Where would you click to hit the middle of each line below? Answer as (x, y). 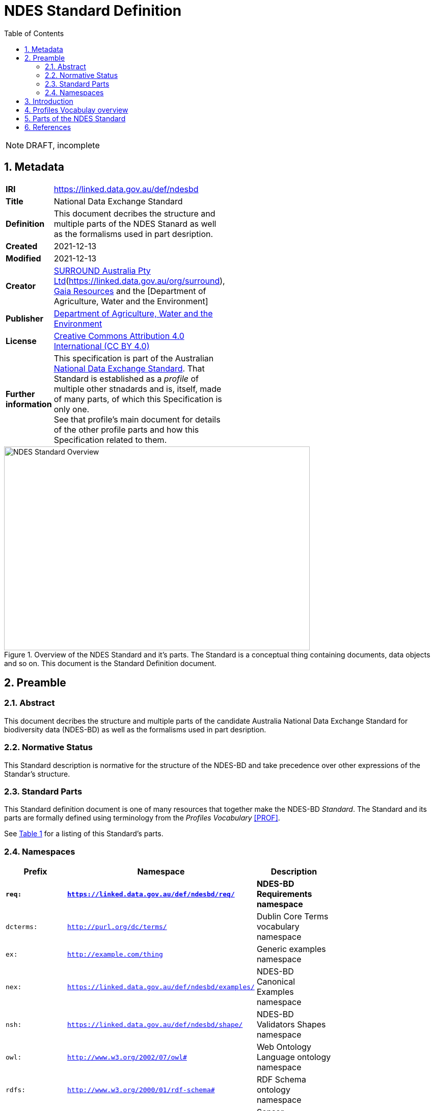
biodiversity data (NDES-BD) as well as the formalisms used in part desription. (135, 729)
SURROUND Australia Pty (102, 270)
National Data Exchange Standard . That (129, 368)
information (29, 404)
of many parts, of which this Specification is (138, 399)
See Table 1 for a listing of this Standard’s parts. (84, 834)
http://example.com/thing (115, 954)
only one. (72, 409)
